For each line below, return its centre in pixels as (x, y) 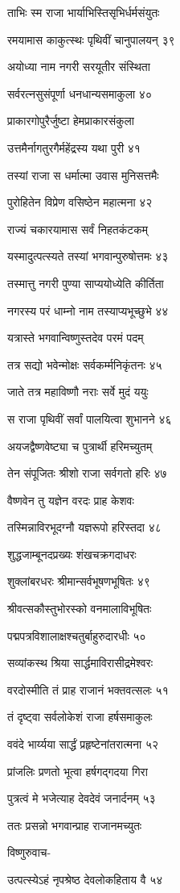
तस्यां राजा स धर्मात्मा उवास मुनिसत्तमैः (83, 175)
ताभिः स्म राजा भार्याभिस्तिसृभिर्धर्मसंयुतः (84, 12)
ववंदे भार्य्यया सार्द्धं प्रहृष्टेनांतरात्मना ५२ (83, 744)
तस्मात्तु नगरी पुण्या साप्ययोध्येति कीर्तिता (86, 283)
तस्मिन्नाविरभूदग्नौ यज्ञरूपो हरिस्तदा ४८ (84, 527)
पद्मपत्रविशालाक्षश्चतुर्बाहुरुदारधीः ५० (77, 635)
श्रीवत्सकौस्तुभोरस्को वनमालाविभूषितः (80, 609)
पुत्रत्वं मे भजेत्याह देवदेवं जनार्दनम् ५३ (82, 798)
